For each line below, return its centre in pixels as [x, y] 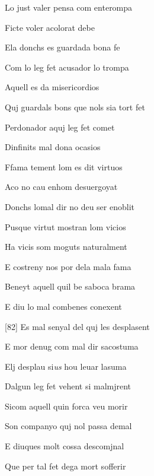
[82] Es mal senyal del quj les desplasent [77, 326]
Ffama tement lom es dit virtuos [64, 166]
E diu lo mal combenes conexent [63, 306]
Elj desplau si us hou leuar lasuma [66, 366]
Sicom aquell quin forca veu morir [66, 406]
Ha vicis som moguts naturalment [66, 247]
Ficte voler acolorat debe [50, 27]
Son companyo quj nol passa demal [68, 426]
